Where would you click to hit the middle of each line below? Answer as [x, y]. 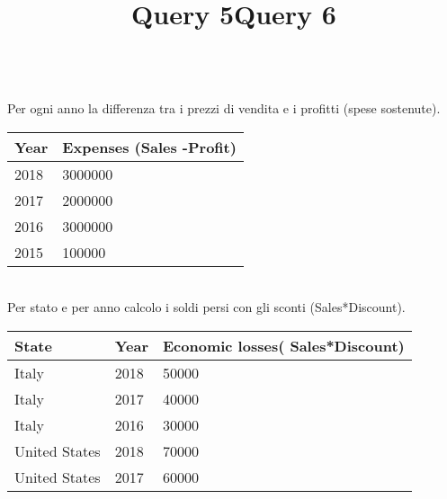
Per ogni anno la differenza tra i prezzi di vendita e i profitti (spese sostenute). [224, 107]
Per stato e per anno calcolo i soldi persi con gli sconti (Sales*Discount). [206, 307]
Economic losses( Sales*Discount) [283, 345]
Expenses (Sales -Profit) [149, 147]
